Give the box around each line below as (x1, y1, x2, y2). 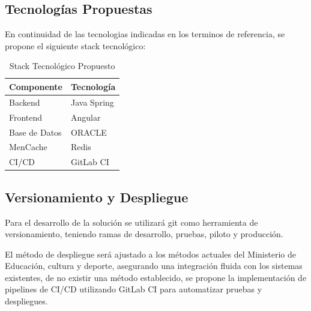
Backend (9, 95, 40, 108)
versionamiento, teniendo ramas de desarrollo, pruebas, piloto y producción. (5, 228, 283, 240)
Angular (71, 110, 101, 123)
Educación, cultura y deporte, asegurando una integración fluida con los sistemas (5, 259, 303, 272)
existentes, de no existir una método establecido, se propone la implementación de (5, 271, 307, 283)
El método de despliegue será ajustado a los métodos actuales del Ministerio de (5, 247, 296, 260)
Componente (9, 80, 62, 92)
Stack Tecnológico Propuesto (9, 59, 115, 72)
